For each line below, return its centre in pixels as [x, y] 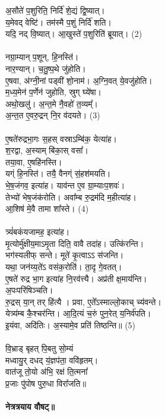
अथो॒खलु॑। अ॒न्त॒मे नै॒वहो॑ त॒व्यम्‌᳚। [52, 103]
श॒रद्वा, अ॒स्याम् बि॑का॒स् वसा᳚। [47, 150]
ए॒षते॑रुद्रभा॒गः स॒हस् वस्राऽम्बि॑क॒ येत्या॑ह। [61, 138]
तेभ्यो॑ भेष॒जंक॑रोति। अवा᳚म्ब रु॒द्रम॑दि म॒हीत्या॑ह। [71, 197]
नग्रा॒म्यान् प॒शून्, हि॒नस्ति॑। [42, 57]
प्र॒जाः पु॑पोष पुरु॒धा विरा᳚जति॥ [46, 383]
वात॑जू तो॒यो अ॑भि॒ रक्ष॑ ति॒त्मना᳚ [47, 371]
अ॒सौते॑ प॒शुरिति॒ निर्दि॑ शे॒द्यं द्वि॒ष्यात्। [55, 10]
